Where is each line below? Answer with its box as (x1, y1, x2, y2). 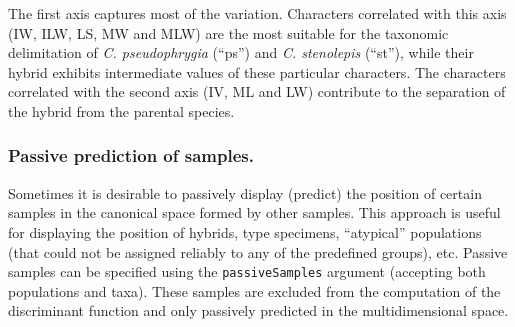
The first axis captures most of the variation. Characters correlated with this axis (8, 3, 507, 23)
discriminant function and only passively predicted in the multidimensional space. (8, 300, 509, 321)
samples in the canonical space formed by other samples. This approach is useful (8, 202, 501, 223)
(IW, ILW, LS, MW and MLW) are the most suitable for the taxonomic (8, 22, 449, 43)
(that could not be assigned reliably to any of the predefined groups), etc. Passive (8, 241, 508, 262)
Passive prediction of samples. (8, 143, 254, 168)
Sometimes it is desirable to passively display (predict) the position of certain (8, 182, 482, 203)
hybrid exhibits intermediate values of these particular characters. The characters (8, 61, 506, 82)
